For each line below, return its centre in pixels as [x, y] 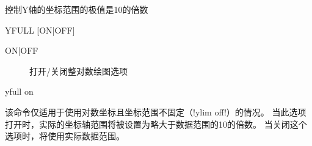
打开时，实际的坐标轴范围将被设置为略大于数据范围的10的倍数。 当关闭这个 [156, 124]
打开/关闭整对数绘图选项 [78, 71]
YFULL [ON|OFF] [40, 30]
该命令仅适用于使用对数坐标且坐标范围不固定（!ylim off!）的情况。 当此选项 [156, 111]
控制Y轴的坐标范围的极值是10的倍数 [77, 9]
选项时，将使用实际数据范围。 [65, 136]
